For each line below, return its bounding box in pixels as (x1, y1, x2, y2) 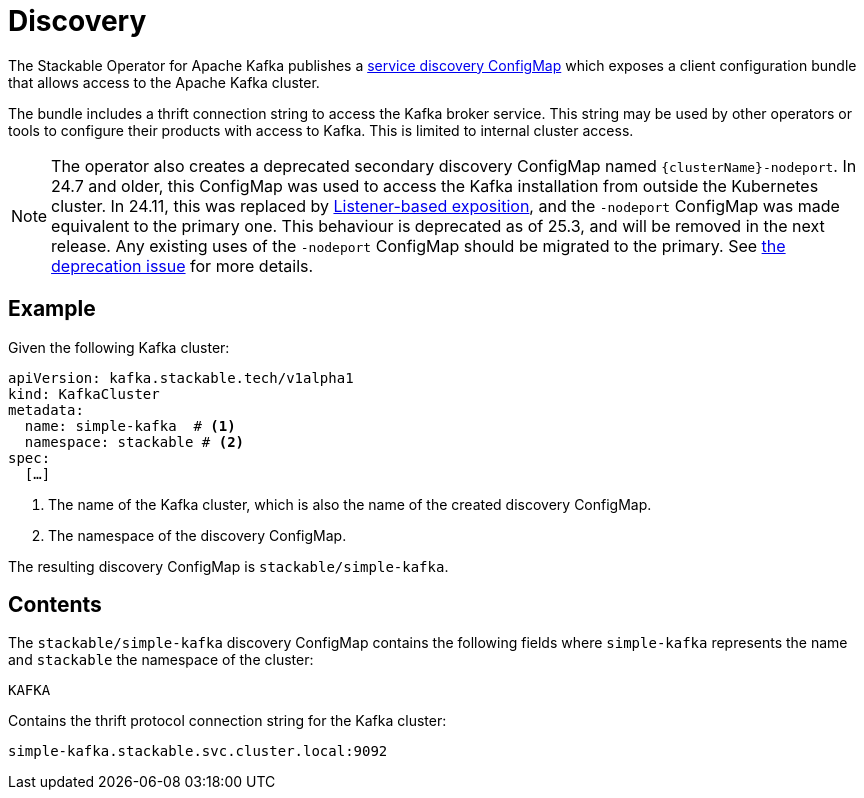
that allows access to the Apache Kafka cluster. (8, 73, 320, 91)
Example (8, 296, 96, 322)
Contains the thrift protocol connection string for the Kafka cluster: (8, 712, 447, 730)
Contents (8, 592, 102, 618)
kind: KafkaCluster (8, 385, 160, 402)
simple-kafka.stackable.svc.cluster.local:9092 (8, 743, 388, 760)
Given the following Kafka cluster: (8, 338, 230, 356)
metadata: (8, 401, 84, 418)
